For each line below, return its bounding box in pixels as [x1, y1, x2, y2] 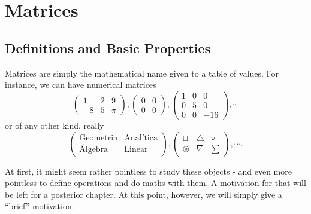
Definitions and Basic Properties [5, 38, 211, 57]
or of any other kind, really [5, 118, 104, 131]
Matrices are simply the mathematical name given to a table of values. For [5, 66, 279, 79]
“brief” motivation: [5, 200, 74, 212]
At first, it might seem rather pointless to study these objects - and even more [5, 164, 292, 177]
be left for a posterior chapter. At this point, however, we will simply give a [5, 188, 282, 200]
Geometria [79, 134, 118, 142]
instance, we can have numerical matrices [5, 78, 156, 91]
